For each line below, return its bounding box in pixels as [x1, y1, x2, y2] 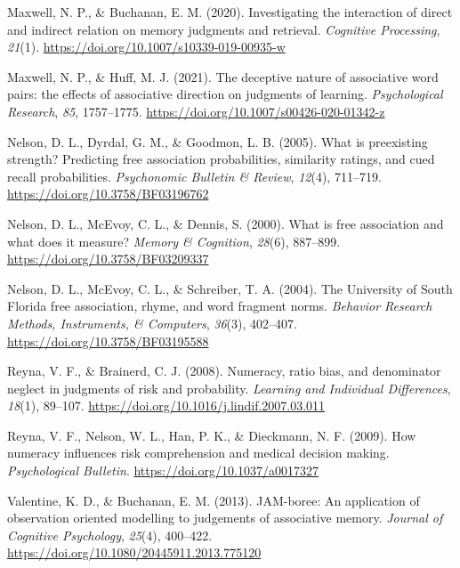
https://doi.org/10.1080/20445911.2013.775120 [7, 543, 262, 562]
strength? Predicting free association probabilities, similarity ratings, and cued [7, 150, 435, 168]
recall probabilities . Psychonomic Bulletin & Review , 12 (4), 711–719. [7, 166, 382, 185]
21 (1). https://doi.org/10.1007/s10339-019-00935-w [7, 37, 286, 56]
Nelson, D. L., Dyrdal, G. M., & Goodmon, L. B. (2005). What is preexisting [7, 132, 428, 150]
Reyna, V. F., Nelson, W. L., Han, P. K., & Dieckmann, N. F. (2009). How [7, 426, 416, 444]
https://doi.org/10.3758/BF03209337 [7, 249, 209, 268]
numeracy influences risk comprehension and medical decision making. [7, 443, 390, 462]
